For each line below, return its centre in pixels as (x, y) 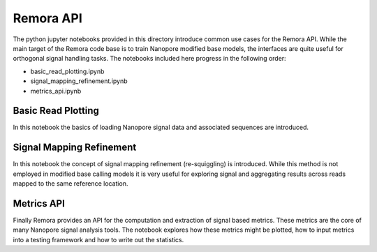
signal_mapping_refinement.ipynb (79, 81)
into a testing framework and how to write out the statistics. (98, 239)
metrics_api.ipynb (56, 91)
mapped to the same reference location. (71, 184)
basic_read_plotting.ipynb (67, 71)
